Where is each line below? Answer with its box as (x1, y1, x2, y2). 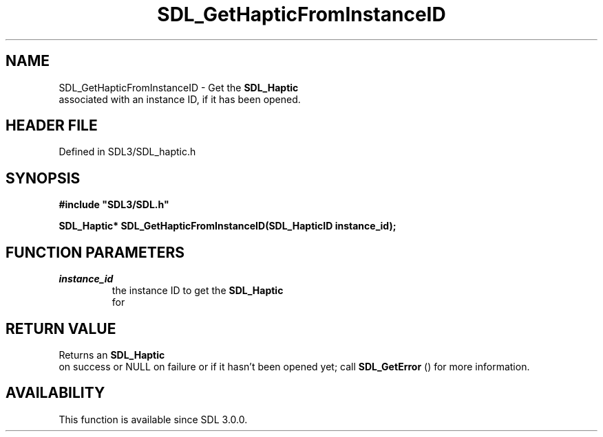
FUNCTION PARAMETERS (6, 243, 184, 261)
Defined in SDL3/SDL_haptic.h (59, 146, 196, 158)
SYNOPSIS (6, 169, 81, 187)
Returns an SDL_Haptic (59, 348, 165, 361)
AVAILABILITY (6, 384, 105, 402)
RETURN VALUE (6, 320, 116, 337)
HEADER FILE (6, 117, 98, 135)
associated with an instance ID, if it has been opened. (59, 93, 301, 105)
